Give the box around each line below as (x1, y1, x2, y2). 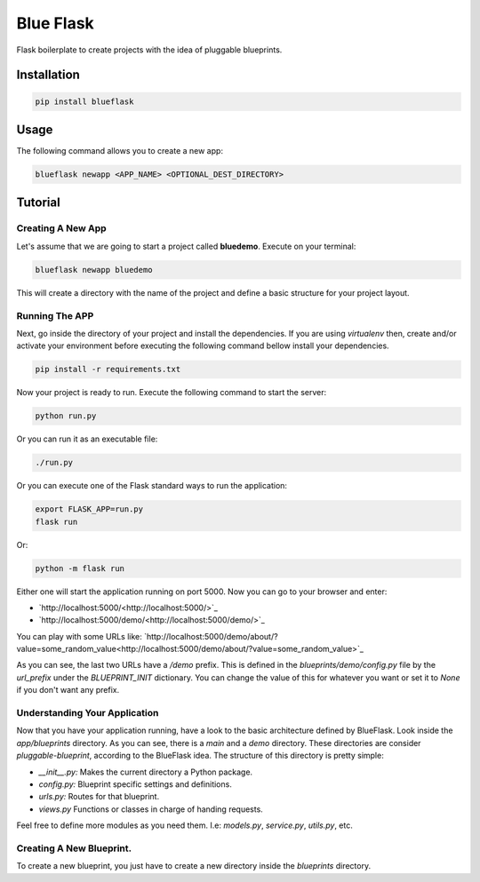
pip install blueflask (35, 96, 134, 107)
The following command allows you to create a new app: (16, 146, 224, 156)
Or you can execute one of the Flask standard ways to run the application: (16, 481, 288, 491)
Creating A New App (16, 222, 107, 234)
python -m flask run (35, 563, 124, 573)
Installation (16, 68, 80, 83)
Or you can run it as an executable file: (16, 433, 158, 444)
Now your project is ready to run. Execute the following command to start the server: (16, 387, 327, 398)
